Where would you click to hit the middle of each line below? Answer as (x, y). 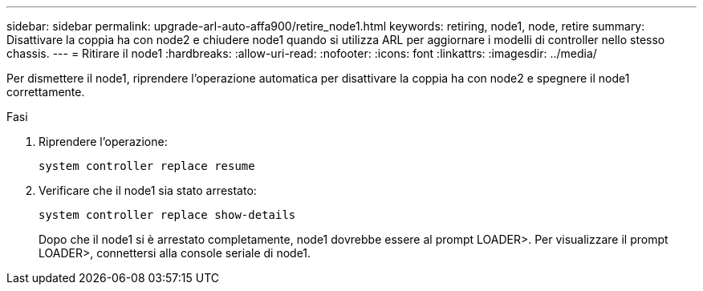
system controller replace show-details (167, 215)
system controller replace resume (147, 166)
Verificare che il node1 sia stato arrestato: (148, 190)
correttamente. (46, 92)
